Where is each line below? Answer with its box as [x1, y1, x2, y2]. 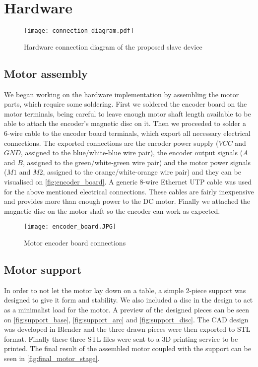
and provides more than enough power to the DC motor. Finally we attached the [4, 196, 251, 206]
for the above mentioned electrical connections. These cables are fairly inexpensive [4, 186, 254, 196]
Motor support [4, 261, 82, 277]
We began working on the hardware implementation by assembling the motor [4, 89, 239, 99]
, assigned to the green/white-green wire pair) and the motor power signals [22, 157, 251, 167]
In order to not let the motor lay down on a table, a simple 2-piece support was [4, 285, 246, 295]
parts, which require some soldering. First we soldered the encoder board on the [4, 99, 247, 109]
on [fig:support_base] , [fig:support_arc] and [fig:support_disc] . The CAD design [4, 314, 249, 324]
